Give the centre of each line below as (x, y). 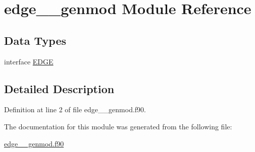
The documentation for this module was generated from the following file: (118, 126)
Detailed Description (59, 88)
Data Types (35, 40)
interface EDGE (29, 61)
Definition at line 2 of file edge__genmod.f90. (75, 109)
